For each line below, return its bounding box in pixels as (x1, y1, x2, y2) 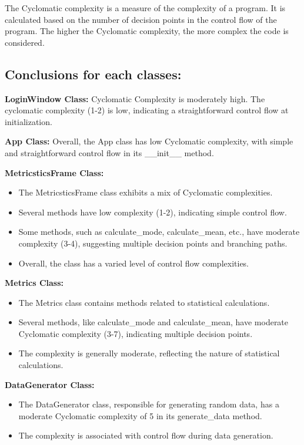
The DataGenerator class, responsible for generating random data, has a (18, 398, 279, 410)
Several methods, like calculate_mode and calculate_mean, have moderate (18, 316, 289, 328)
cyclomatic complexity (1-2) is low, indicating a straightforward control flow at (5, 104, 289, 116)
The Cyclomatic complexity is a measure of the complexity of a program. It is (5, 2, 286, 14)
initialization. (5, 115, 52, 127)
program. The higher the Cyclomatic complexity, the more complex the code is (5, 25, 289, 37)
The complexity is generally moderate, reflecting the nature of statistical (18, 347, 280, 359)
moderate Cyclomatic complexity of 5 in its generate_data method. (18, 409, 262, 422)
